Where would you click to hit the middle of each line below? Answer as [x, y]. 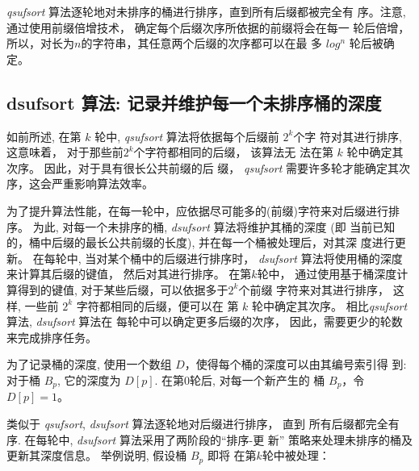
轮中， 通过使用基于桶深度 [327, 274]
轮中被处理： [296, 455]
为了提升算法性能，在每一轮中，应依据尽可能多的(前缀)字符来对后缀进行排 [203, 210]
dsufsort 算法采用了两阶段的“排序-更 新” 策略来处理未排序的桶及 [245, 439]
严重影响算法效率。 [102, 183]
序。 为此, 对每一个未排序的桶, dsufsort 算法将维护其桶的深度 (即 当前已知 [201, 226]
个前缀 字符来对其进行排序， [314, 289]
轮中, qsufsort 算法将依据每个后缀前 [187, 136]
